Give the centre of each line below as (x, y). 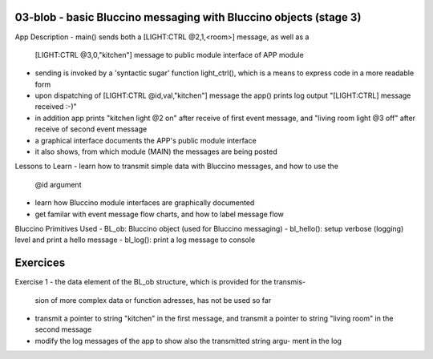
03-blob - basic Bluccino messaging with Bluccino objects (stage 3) (188, 17)
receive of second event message (91, 129)
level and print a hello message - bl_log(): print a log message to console (135, 240)
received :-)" (56, 107)
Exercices (40, 263)
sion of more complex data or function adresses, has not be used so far (153, 300)
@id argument (58, 184)
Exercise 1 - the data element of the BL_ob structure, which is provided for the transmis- (160, 282)
